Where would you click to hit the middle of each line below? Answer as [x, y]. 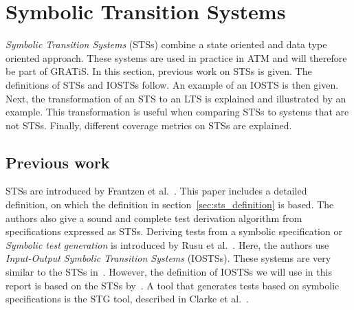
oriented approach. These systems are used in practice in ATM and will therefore [176, 57]
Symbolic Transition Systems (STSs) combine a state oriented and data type [166, 44]
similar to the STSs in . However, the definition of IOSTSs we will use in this [169, 272]
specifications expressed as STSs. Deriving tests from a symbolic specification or [174, 231]
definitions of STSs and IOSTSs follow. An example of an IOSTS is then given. [172, 84]
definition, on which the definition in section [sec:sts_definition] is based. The [170, 204]
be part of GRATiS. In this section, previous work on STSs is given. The [159, 71]
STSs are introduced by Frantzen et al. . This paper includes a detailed [156, 191]
